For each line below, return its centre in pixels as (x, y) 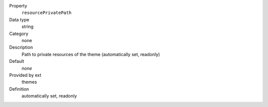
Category (19, 33)
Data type (19, 19)
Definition (19, 89)
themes (29, 82)
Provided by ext (25, 75)
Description (21, 48)
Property (18, 6)
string (28, 27)
